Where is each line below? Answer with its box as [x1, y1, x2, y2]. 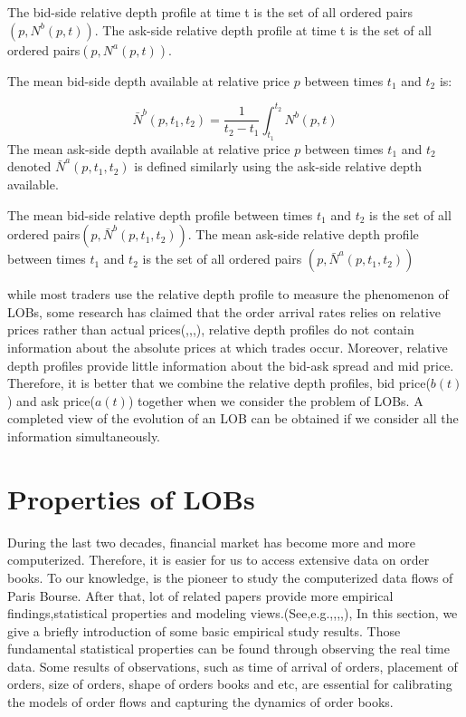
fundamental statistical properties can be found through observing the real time [7, 639, 450, 658]
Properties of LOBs [7, 480, 255, 517]
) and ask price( [7, 391, 95, 410]
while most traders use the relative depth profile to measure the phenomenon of [7, 285, 449, 304]
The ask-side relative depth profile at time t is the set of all [102, 20, 432, 39]
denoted [7, 157, 52, 176]
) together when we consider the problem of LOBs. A [128, 391, 423, 410]
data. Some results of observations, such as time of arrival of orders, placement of [7, 656, 458, 675]
